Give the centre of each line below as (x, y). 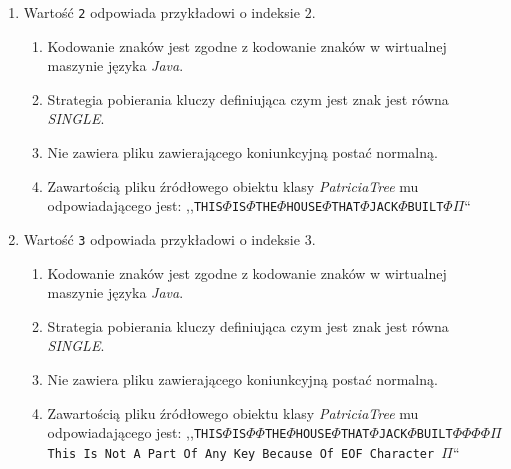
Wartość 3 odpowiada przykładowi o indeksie (161, 238)
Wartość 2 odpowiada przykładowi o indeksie (161, 12)
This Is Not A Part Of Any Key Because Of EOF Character (241, 453)
